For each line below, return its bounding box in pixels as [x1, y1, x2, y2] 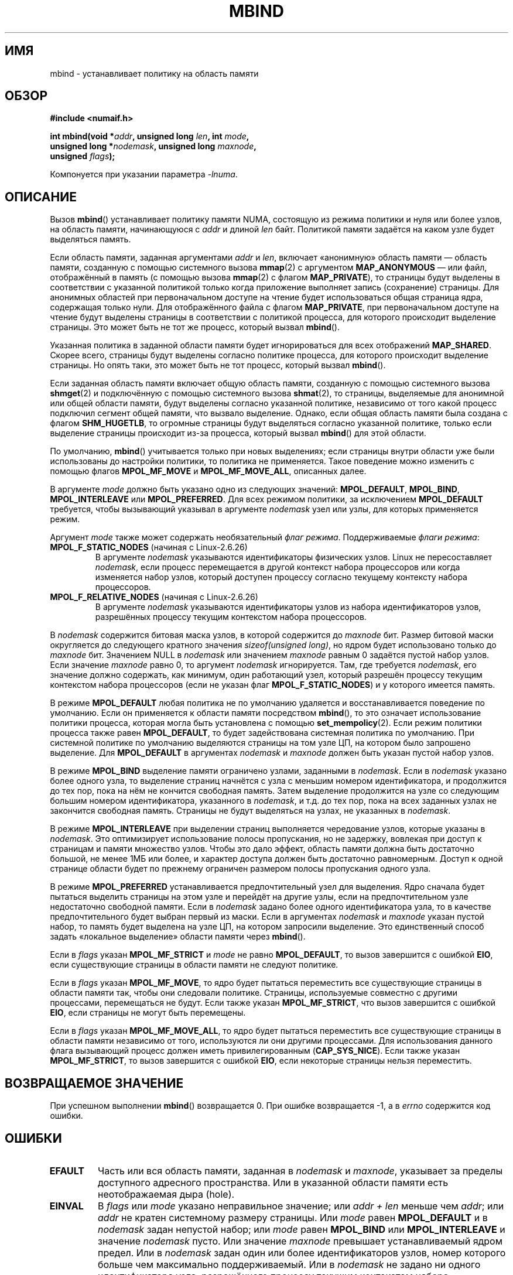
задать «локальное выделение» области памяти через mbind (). [50, 931, 306, 942]
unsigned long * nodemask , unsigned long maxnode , [50, 141, 256, 152]
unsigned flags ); [50, 151, 115, 162]
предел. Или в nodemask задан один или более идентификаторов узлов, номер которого [98, 1246, 506, 1259]
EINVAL [49, 1199, 84, 1212]
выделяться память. [50, 234, 131, 245]
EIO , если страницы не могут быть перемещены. [50, 1007, 246, 1018]
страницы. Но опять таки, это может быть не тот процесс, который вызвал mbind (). [50, 360, 386, 371]
